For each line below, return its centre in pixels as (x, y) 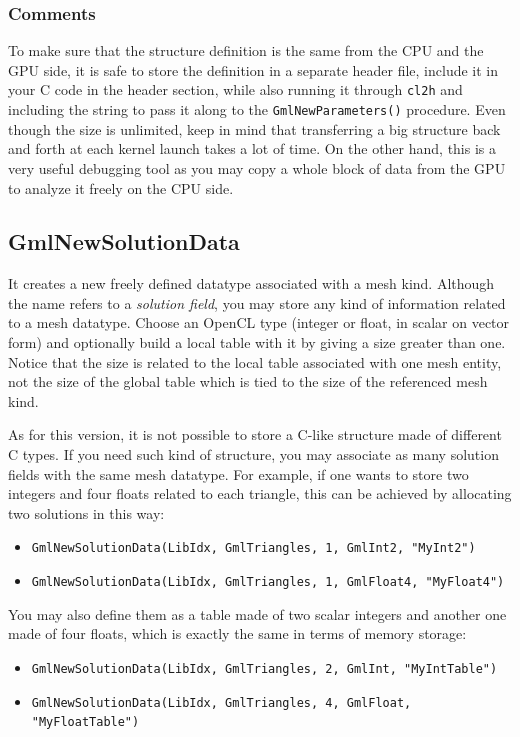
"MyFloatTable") (85, 722)
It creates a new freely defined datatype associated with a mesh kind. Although (251, 283)
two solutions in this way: (86, 512)
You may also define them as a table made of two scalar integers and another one (257, 613)
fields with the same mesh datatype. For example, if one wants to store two (238, 473)
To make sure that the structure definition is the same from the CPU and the (246, 50)
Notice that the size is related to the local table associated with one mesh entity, (255, 361)
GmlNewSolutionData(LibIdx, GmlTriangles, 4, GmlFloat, (221, 702)
